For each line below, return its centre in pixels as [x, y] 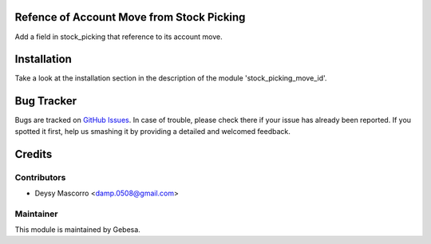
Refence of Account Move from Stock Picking [130, 17]
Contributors [40, 177]
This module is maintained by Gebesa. [78, 230]
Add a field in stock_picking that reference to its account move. [119, 37]
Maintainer [36, 214]
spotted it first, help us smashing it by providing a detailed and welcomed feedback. [152, 131]
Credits [34, 154]
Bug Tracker [46, 101]
